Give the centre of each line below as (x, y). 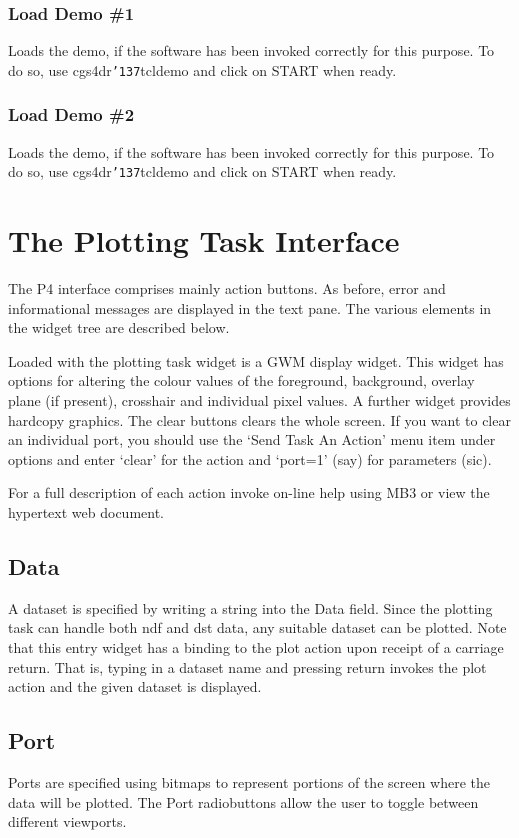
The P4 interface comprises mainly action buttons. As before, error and (227, 288)
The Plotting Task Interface (204, 240)
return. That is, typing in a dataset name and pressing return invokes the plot (247, 666)
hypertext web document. (86, 512)
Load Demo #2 (71, 114)
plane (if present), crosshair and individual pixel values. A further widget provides (259, 400)
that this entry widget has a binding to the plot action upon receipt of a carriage (256, 646)
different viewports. (67, 821)
